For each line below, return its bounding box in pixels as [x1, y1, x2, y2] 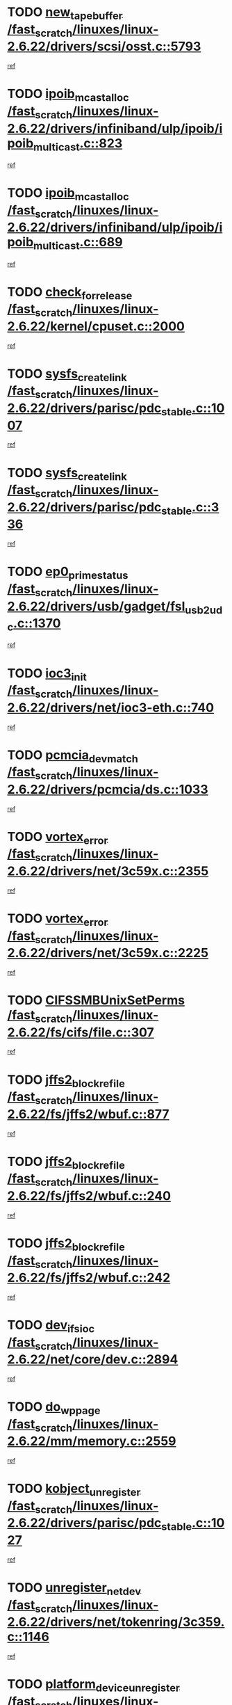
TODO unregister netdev [7, 1580, 142, 1598]
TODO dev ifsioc [7, 1318, 95, 1336]
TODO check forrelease [7, 284, 133, 303]
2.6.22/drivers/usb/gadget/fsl [7, 598, 185, 614]
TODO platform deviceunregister [7, 1676, 181, 1695]
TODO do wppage [7, 1399, 101, 1417]
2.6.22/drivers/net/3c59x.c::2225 [7, 945, 209, 961]
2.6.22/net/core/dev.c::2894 [7, 1352, 179, 1368]
